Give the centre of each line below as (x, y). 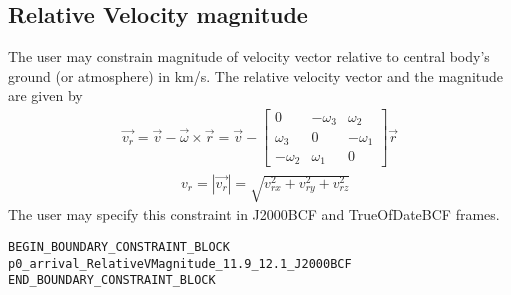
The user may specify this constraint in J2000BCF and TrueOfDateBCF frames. (254, 214)
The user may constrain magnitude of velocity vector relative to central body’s (249, 56)
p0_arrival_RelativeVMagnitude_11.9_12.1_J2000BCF (180, 263)
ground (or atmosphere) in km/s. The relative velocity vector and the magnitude (256, 75)
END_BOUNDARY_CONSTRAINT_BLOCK (112, 280)
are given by (45, 95)
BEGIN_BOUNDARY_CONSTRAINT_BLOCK (119, 246)
